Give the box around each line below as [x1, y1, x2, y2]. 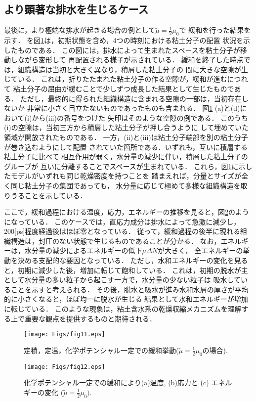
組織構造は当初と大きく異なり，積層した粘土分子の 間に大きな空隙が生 [17, 64, 248, 74]
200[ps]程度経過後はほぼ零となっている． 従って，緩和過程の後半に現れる [4, 226, 240, 236]
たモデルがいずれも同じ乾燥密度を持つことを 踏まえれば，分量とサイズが [4, 171, 242, 181]
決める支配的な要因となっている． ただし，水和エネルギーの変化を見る [17, 255, 248, 266]
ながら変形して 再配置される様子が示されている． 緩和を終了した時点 [17, 54, 244, 65]
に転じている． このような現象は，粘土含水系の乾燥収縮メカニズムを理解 [4, 304, 242, 314]
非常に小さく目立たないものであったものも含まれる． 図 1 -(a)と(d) [27, 103, 240, 113]
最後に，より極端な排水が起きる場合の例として [4, 25, 156, 35]
